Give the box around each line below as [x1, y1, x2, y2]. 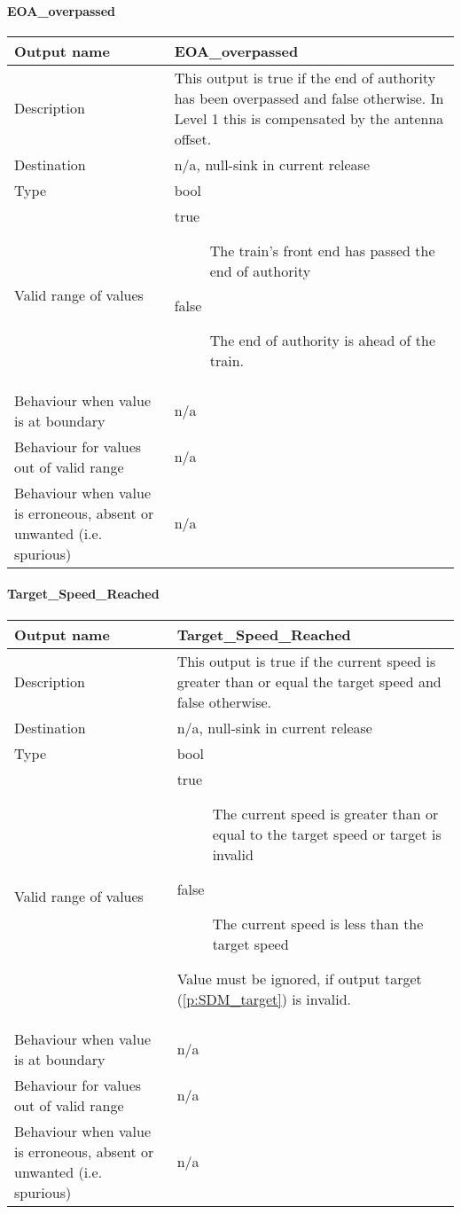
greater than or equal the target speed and [176, 670, 441, 692]
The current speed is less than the [212, 912, 424, 934]
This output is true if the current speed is [176, 650, 436, 671]
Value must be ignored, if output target [176, 967, 422, 989]
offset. [174, 128, 212, 149]
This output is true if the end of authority [174, 67, 436, 88]
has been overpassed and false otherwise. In [174, 87, 444, 108]
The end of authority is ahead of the [209, 329, 436, 350]
